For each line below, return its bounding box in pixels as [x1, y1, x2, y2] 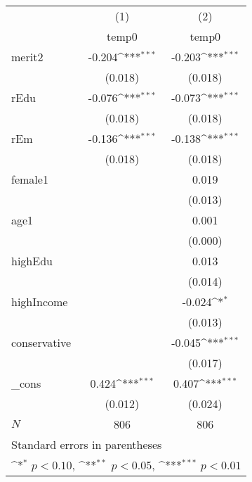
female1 [11, 171, 48, 187]
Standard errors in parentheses [11, 436, 162, 452]
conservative [11, 334, 72, 350]
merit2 [11, 49, 44, 65]
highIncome [11, 293, 68, 310]
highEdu [11, 253, 53, 269]
